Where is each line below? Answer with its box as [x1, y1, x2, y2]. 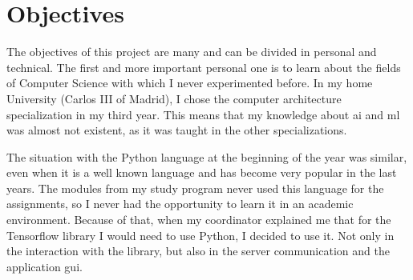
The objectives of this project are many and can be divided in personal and [6, 43, 377, 60]
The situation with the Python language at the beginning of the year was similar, [6, 148, 407, 165]
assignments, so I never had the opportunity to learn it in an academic [6, 195, 354, 212]
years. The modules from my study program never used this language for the [6, 179, 384, 196]
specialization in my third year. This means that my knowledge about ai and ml [6, 106, 400, 122]
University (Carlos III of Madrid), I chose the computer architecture [6, 90, 342, 106]
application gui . [6, 258, 83, 274]
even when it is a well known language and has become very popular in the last [6, 164, 397, 181]
